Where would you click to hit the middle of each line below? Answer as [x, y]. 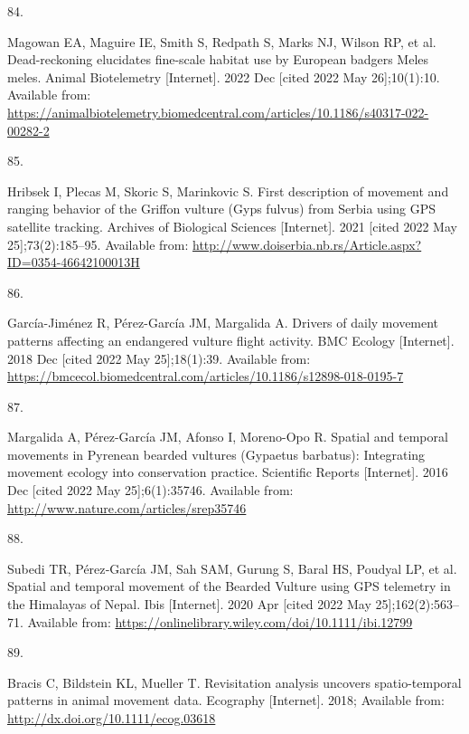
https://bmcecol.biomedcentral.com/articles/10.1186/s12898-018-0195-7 [206, 376]
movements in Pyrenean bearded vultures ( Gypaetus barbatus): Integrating [216, 454]
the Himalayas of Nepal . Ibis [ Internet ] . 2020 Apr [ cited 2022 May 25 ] [200, 604]
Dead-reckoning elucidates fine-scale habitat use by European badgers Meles [218, 59]
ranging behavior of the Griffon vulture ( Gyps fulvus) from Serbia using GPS [222, 209]
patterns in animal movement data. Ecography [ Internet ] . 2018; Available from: [226, 700]
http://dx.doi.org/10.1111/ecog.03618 [112, 718]
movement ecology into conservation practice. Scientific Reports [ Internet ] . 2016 [228, 472]
